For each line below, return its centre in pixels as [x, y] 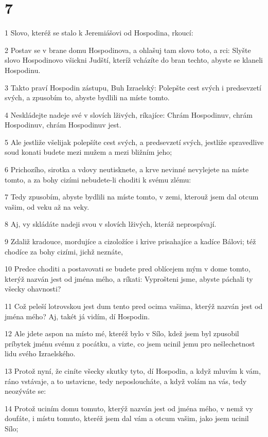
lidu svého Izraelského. [40, 353]
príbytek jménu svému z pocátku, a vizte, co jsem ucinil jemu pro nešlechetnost [130, 343]
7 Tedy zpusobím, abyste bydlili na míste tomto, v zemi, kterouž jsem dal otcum [132, 197]
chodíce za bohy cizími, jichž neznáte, [64, 251]
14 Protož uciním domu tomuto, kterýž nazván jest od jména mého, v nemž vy [129, 408]
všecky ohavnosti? [33, 289]
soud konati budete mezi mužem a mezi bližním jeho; [88, 152]
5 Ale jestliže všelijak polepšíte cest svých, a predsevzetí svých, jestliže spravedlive [134, 142]
